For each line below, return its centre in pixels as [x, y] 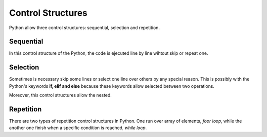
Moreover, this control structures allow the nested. [61, 95]
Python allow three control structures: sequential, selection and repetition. [85, 28]
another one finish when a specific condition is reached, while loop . [78, 128]
